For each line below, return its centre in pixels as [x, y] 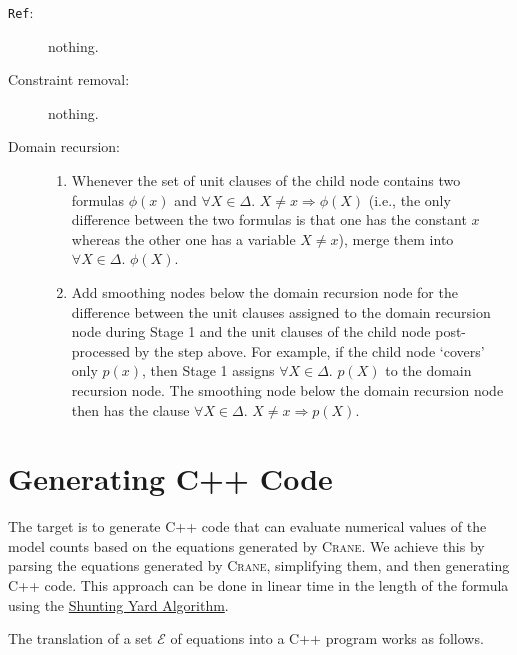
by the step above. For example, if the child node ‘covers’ [309, 350]
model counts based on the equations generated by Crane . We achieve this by [246, 545]
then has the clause [130, 409]
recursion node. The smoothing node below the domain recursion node [287, 389]
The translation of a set [80, 638]
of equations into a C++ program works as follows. [327, 638]
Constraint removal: [69, 79]
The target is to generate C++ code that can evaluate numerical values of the [247, 526]
